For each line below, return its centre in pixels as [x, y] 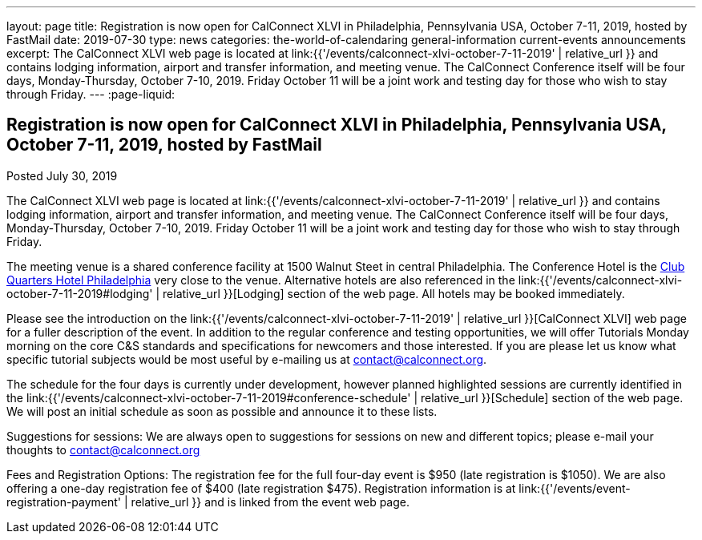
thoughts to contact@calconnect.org [103, 449]
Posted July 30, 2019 [62, 175]
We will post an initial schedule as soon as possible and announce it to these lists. [222, 411]
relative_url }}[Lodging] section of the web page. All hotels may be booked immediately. [394, 293]
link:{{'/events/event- [575, 488]
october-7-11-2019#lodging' [80, 293]
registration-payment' [64, 502]
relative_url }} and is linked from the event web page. [270, 502]
